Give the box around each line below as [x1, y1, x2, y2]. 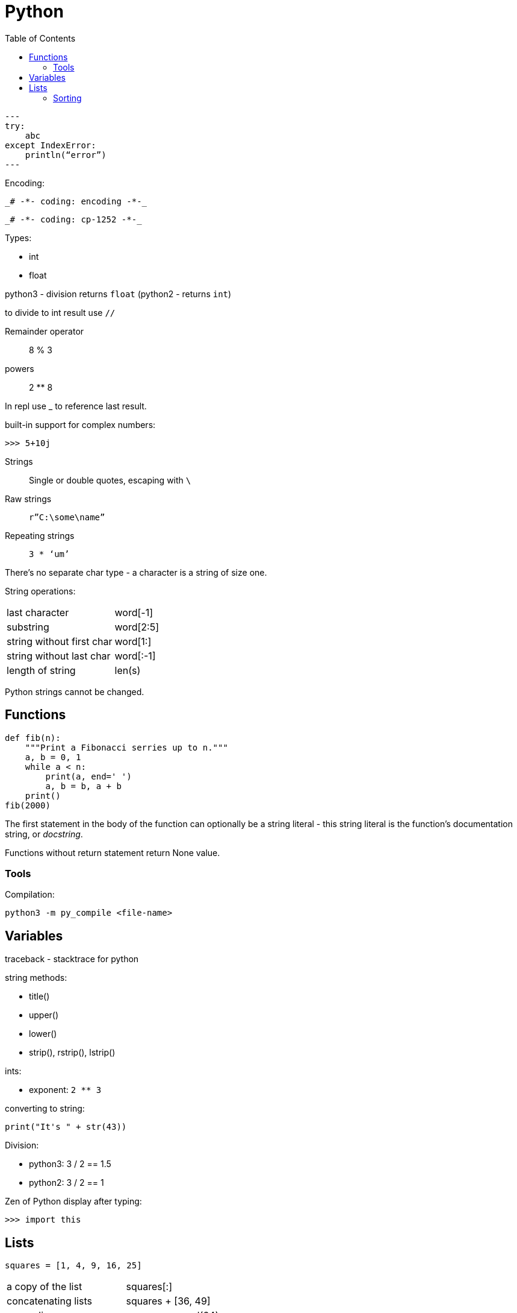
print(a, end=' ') [45, 771, 132, 781]
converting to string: [5, 1103, 85, 1114]
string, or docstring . [5, 828, 83, 839]
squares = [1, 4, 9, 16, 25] [5, 1261, 142, 1271]
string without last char [7, 649, 111, 662]
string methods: [5, 972, 67, 983]
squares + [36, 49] [126, 1295, 211, 1308]
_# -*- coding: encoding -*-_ [5, 196, 147, 206]
